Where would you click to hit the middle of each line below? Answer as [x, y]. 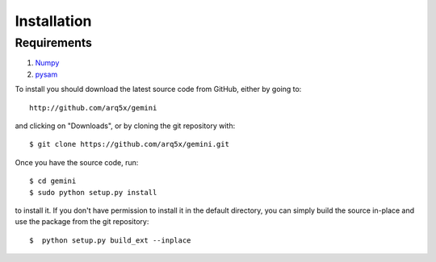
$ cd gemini [53, 181]
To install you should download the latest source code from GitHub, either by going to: [158, 89]
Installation [53, 21]
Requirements [54, 43]
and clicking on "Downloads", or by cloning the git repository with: [125, 126]
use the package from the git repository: [82, 222]
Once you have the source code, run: [77, 162]
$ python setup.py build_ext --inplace [110, 240]
